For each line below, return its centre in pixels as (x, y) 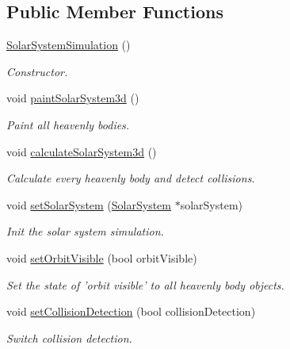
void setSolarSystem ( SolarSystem (89, 204)
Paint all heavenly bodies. (68, 124)
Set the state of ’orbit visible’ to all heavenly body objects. (145, 284)
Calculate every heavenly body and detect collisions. (131, 178)
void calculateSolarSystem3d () (82, 151)
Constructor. (37, 71)
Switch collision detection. (69, 337)
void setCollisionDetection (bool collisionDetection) (131, 311)
